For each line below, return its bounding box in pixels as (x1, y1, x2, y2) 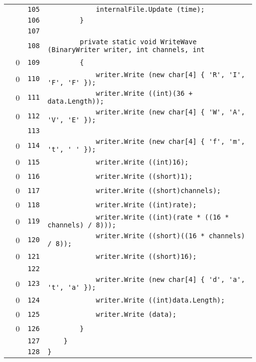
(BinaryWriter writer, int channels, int (47, 46, 205, 54)
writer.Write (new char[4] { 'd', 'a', (96, 276, 245, 283)
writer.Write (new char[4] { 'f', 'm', (96, 138, 245, 145)
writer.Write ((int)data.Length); (96, 296, 225, 304)
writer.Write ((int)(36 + (96, 89, 193, 97)
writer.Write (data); (96, 310, 177, 318)
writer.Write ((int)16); (96, 158, 189, 166)
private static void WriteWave (80, 38, 197, 46)
